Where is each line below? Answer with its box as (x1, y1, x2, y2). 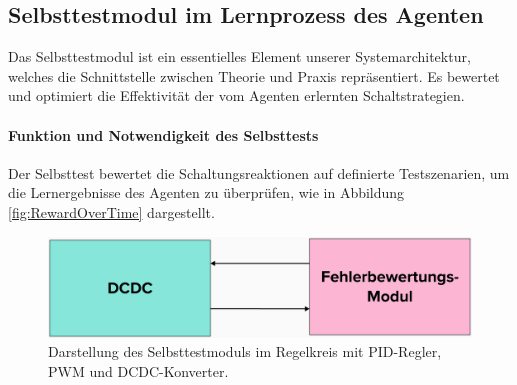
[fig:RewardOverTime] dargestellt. (8, 201, 215, 222)
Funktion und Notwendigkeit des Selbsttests (8, 124, 319, 145)
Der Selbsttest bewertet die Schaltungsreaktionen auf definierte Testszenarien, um (8, 162, 510, 183)
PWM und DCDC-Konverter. (48, 360, 229, 381)
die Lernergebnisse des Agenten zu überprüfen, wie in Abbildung (8, 182, 405, 203)
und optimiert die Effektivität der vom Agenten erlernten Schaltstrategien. (8, 85, 465, 106)
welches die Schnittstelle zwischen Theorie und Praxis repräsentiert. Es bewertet (8, 65, 500, 86)
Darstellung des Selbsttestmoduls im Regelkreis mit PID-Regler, (48, 341, 442, 362)
